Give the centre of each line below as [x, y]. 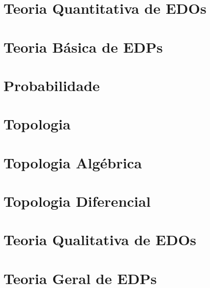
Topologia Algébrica [73, 162]
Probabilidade [52, 85]
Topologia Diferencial [77, 201]
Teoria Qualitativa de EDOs [100, 240]
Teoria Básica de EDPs [83, 47]
